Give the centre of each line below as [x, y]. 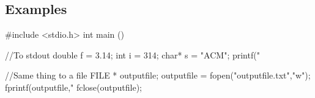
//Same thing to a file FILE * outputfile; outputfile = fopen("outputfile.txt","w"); [158, 75]
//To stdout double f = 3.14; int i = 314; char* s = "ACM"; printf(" [132, 54]
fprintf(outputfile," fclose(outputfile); [73, 87]
